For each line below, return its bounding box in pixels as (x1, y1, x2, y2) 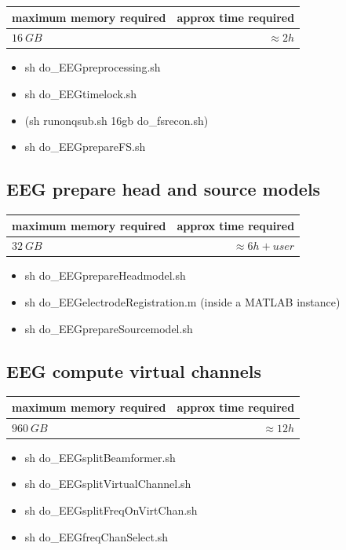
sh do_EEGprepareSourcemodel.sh (24, 320, 193, 336)
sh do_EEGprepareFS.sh (24, 138, 146, 155)
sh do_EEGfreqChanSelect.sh (24, 528, 169, 544)
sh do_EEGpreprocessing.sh (24, 59, 161, 75)
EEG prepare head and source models (6, 177, 321, 201)
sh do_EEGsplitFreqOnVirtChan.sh (24, 502, 198, 519)
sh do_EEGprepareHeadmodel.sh (24, 267, 186, 284)
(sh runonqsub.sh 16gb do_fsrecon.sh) (24, 112, 209, 128)
